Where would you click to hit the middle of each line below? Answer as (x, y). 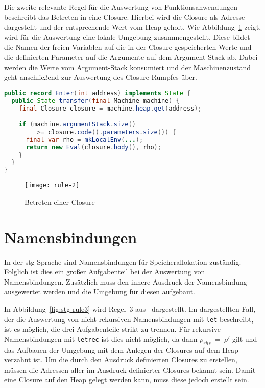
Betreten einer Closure (60, 201)
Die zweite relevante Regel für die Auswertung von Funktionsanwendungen (121, 7)
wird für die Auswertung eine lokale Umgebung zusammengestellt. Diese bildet (127, 37)
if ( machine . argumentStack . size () (77, 125)
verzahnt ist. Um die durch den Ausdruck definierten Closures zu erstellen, (121, 360)
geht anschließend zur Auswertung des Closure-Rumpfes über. (101, 77)
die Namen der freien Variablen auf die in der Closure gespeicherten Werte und (128, 47)
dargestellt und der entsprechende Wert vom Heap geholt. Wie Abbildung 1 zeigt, (133, 27)
